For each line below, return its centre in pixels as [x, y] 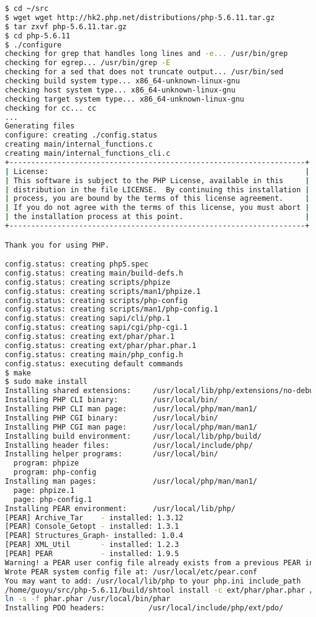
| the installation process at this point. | [157, 217]
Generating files [40, 126]
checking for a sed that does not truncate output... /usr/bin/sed [144, 72]
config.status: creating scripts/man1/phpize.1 [103, 291]
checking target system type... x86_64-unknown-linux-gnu [125, 99]
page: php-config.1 [53, 499]
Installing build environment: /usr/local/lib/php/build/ [133, 436]
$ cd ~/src [27, 9]
